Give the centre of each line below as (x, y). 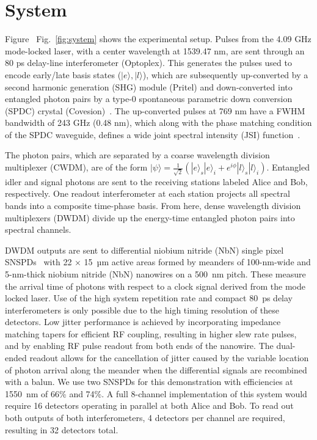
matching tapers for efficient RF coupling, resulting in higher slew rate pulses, (151, 333)
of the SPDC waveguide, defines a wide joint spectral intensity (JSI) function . (153, 134)
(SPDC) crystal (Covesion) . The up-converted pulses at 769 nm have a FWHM (155, 110)
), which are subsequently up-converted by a (225, 74)
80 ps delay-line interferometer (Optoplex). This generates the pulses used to (148, 63)
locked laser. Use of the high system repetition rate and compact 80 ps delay (149, 298)
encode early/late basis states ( (63, 74)
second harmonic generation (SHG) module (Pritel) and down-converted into (149, 86)
